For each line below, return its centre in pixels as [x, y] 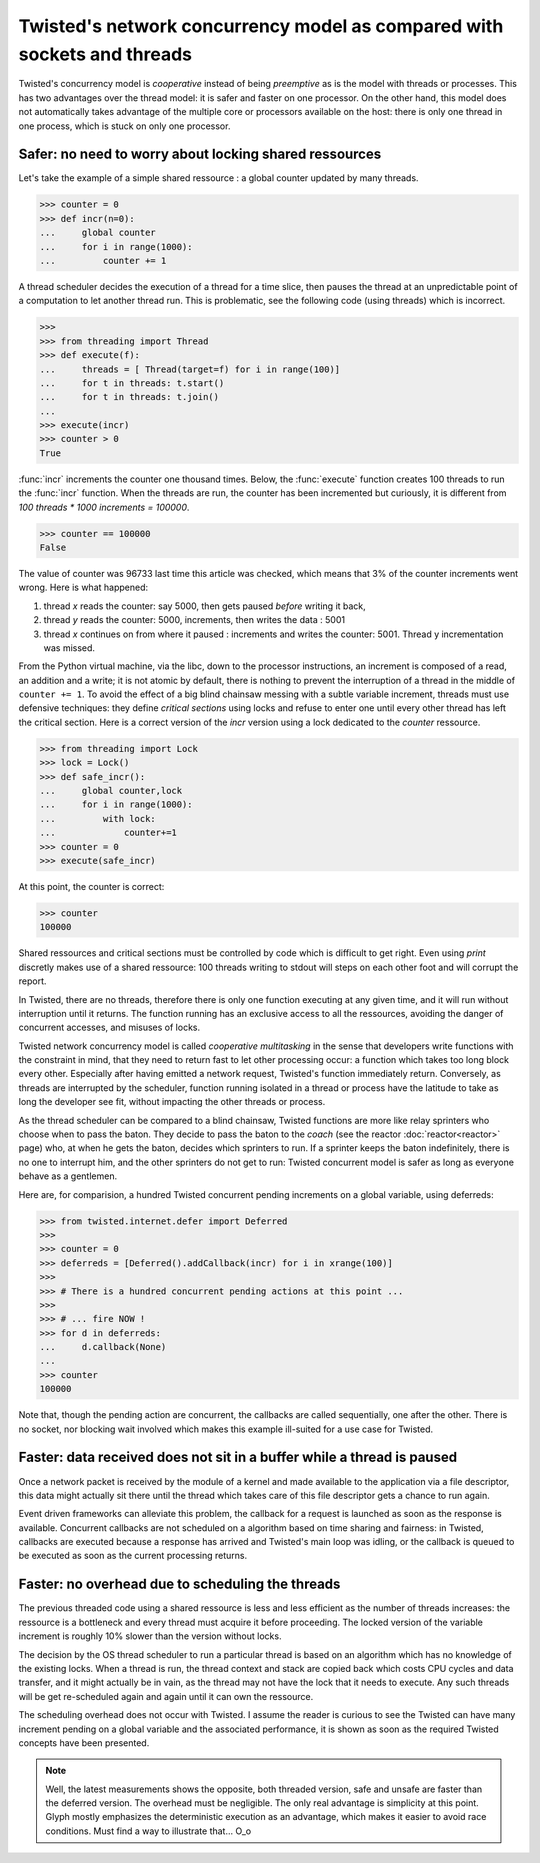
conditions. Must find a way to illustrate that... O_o [148, 1831]
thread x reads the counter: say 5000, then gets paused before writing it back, [205, 606]
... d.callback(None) [103, 1347]
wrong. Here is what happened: [83, 587]
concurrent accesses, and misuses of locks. [109, 1027]
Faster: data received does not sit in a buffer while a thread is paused [238, 1457]
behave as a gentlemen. [68, 1176]
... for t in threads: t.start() [132, 383]
